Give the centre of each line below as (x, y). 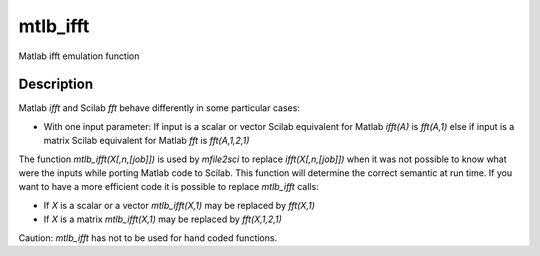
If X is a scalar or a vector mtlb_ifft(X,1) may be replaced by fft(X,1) (179, 205)
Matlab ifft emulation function (79, 56)
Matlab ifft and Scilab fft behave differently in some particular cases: (159, 108)
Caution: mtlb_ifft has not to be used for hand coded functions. (148, 237)
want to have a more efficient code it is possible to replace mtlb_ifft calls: (168, 187)
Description (56, 84)
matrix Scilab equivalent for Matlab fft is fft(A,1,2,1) (146, 141)
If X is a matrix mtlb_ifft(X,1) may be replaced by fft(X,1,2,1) (162, 219)
